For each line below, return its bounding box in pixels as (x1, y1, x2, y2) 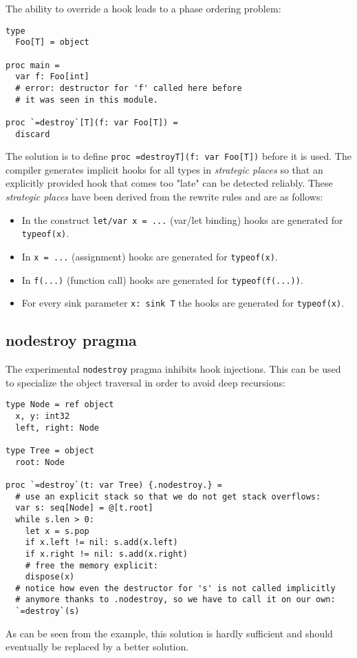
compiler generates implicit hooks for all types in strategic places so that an (6, 162, 323, 176)
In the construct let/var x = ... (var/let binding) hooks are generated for (21, 212, 343, 227)
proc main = (6, 60, 60, 70)
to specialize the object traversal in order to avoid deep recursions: (6, 375, 285, 389)
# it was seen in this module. (15, 94, 158, 105)
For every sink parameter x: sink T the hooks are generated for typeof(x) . (21, 296, 345, 310)
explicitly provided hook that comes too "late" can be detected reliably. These (6, 176, 333, 190)
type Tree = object (6, 445, 94, 455)
